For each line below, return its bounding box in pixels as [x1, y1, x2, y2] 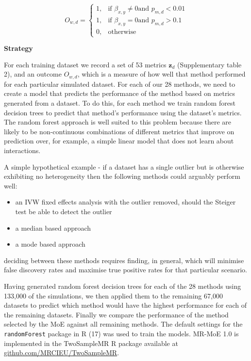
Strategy [4, 43, 33, 53]
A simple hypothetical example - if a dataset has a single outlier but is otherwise [4, 161, 244, 172]
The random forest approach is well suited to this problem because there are [4, 117, 232, 127]
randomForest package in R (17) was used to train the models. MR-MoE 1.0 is [4, 328, 239, 338]
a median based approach [15, 222, 91, 233]
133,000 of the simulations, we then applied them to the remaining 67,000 [4, 290, 223, 300]
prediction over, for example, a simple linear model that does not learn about [4, 136, 234, 146]
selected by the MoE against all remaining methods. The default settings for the [4, 319, 243, 329]
